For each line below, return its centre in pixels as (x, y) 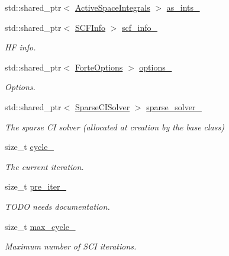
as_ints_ (183, 7)
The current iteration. (44, 166)
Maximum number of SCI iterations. (71, 246)
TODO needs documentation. (57, 206)
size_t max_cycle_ (40, 226)
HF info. (20, 47)
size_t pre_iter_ (36, 186)
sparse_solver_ (174, 106)
